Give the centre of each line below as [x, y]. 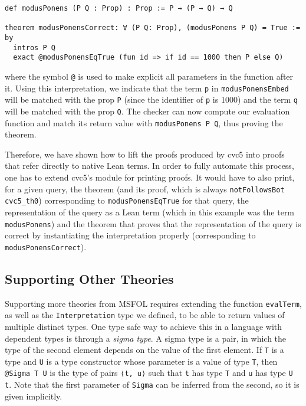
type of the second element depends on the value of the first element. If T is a [144, 350]
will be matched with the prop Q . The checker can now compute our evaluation [147, 111]
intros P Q [34, 48]
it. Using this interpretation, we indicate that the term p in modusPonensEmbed [147, 88]
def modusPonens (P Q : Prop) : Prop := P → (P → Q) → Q [119, 8]
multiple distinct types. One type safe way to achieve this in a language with [144, 326]
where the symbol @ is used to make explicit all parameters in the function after [149, 76]
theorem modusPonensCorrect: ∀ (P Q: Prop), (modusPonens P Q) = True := [153, 28]
